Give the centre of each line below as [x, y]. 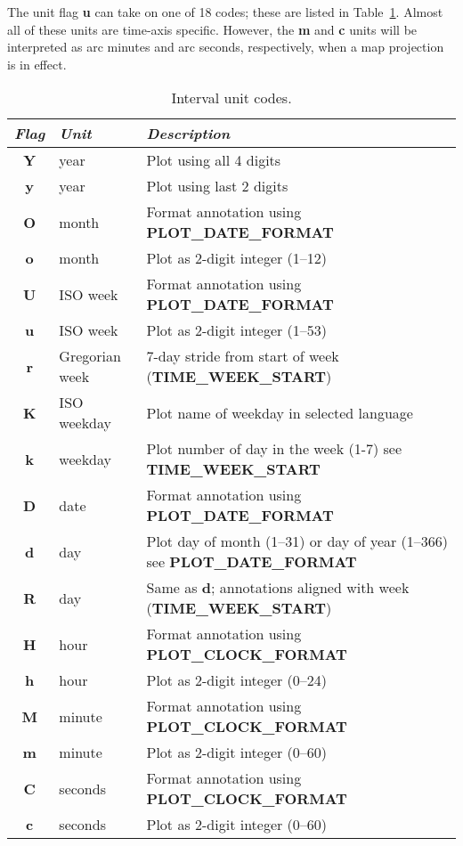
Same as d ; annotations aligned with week [278, 588]
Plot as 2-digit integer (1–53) [237, 330]
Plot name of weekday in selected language [280, 412]
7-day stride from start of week [243, 356]
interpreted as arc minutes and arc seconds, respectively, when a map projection [226, 47]
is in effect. [37, 64]
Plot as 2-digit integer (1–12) [237, 258]
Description [188, 134]
